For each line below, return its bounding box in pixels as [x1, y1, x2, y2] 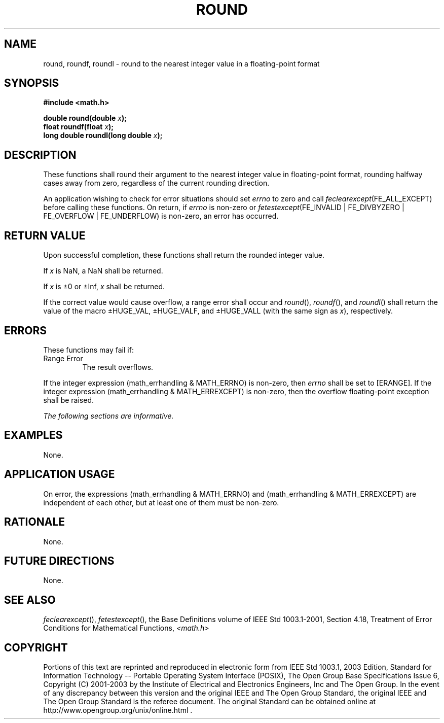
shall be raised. [43, 395, 94, 404]
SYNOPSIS [4, 77, 59, 90]
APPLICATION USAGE [4, 468, 115, 481]
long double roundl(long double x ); [43, 131, 163, 140]
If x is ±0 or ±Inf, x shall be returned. [43, 282, 165, 291]
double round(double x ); [43, 114, 127, 123]
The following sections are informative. [43, 411, 174, 420]
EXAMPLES [4, 429, 63, 442]
